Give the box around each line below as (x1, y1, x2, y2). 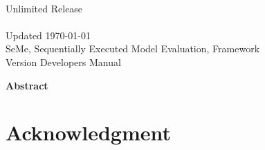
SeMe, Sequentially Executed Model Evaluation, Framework (6, 41, 260, 56)
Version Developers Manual (6, 54, 121, 69)
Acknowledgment (6, 118, 171, 147)
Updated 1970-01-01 (6, 28, 91, 42)
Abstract (6, 78, 48, 92)
